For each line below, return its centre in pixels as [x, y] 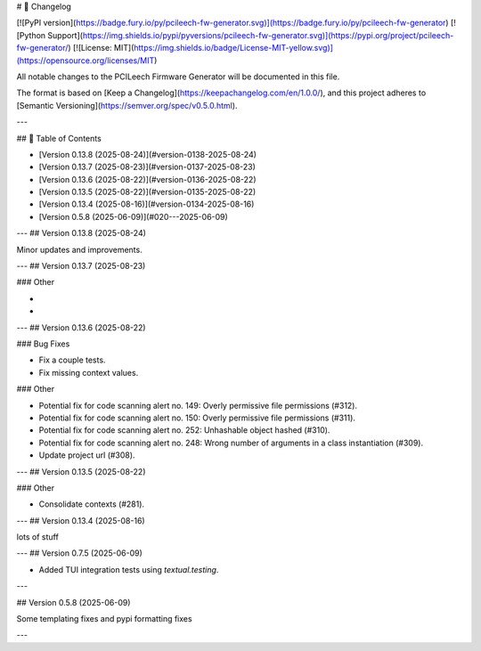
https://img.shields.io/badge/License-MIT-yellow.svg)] [234, 48]
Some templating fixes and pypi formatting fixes [104, 619]
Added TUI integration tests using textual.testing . [129, 569]
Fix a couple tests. [72, 360]
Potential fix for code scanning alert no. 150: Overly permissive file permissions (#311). [197, 418]
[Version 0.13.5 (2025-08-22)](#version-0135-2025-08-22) [147, 192]
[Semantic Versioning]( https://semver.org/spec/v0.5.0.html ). [127, 105]
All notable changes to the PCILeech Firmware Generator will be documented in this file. [178, 77]
